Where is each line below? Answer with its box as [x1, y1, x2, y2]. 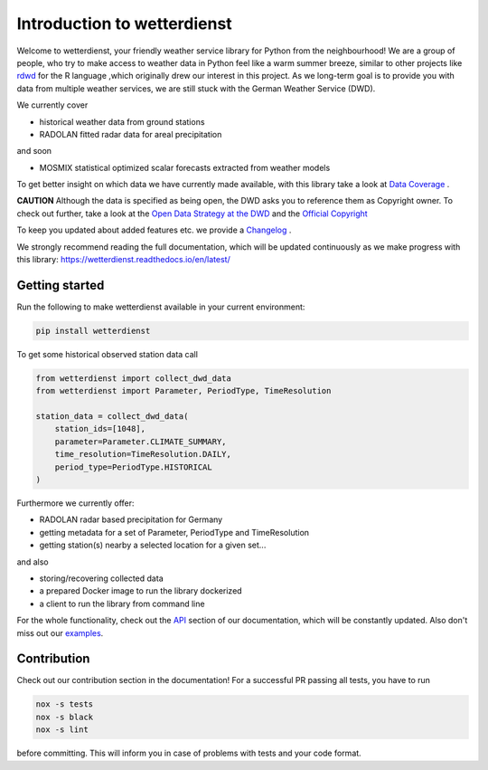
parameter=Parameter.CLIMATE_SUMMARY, [54, 436, 227, 447]
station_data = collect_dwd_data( [35, 412, 189, 422]
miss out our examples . [16, 627, 104, 638]
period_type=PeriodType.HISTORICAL [54, 461, 212, 472]
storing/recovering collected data [39, 573, 164, 584]
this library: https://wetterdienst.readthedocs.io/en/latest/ [16, 254, 230, 265]
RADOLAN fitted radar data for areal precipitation [39, 128, 222, 139]
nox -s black [35, 711, 94, 722]
